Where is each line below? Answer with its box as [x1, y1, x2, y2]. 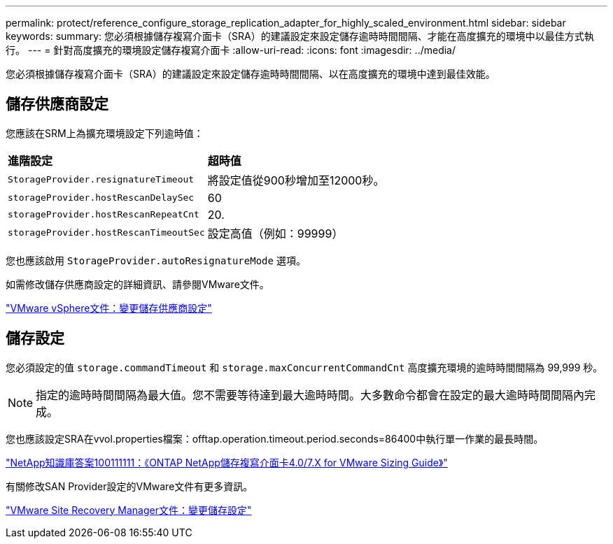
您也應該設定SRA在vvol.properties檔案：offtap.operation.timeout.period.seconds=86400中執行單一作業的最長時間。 [6, 432, 544, 445]
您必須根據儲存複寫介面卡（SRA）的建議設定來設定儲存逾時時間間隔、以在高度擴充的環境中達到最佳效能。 [6, 68, 495, 80]
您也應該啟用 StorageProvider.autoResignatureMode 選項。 [6, 254, 306, 266]
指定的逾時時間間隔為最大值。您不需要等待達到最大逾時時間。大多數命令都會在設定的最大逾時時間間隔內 [36, 387, 585, 402]
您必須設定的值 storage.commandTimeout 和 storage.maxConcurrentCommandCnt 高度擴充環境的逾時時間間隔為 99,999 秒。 [6, 361, 603, 373]
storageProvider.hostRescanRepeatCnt [8, 209, 199, 220]
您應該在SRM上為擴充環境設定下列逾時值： [6, 127, 204, 139]
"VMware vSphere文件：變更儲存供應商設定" [6, 301, 212, 314]
